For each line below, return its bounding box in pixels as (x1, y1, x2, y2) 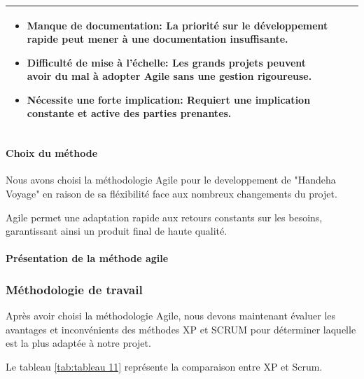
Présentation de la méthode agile (6, 251, 169, 266)
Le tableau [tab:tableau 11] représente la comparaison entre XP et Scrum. (6, 359, 323, 373)
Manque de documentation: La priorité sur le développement (27, 18, 328, 32)
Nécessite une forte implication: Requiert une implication (27, 92, 311, 106)
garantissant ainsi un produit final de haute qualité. (6, 223, 227, 238)
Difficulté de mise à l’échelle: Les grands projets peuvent (27, 55, 307, 69)
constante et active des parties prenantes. (27, 106, 232, 120)
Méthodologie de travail (6, 280, 143, 298)
